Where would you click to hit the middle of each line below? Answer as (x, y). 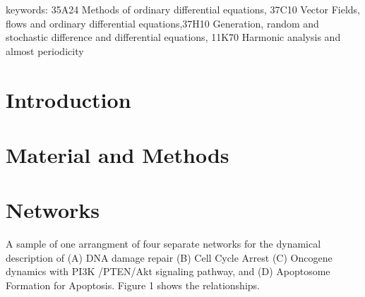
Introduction (68, 99)
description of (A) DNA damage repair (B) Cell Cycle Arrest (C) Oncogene (169, 257)
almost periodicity (45, 50)
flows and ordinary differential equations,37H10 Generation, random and (162, 23)
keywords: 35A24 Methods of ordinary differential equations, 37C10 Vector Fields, (183, 9)
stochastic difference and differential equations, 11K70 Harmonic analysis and (173, 37)
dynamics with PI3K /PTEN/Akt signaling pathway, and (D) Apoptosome (168, 271)
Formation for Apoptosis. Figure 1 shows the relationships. (133, 285)
